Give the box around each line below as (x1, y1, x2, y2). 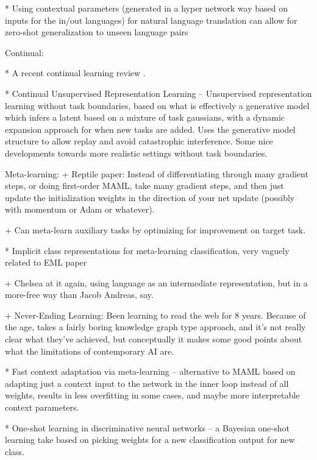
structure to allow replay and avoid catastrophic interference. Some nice (5, 135, 273, 147)
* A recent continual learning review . (5, 66, 146, 79)
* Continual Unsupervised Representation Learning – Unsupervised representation (5, 87, 312, 99)
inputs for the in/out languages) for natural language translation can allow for (5, 13, 297, 26)
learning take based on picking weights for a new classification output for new (5, 433, 295, 446)
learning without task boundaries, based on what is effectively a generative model (5, 99, 310, 111)
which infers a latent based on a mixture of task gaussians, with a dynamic (5, 111, 285, 124)
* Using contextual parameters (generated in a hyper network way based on (5, 2, 288, 14)
